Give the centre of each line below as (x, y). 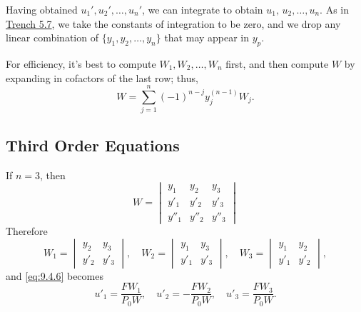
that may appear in (207, 37)
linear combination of (52, 37)
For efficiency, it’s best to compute (81, 63)
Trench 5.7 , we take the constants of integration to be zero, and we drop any (173, 23)
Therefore (27, 231)
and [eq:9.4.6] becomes (55, 275)
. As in (335, 9)
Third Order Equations (93, 145)
